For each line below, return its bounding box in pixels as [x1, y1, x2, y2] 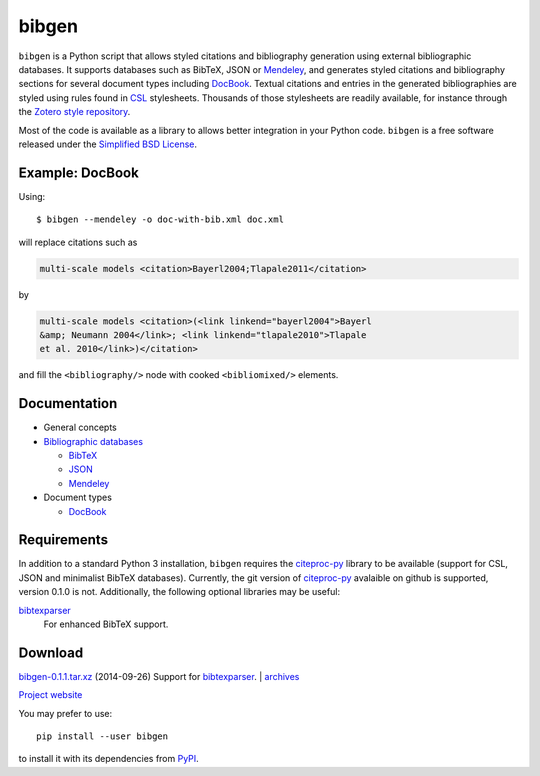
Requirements [18, 531, 109, 549]
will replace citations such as [18, 236, 138, 248]
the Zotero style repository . [18, 106, 131, 118]
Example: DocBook [18, 164, 139, 181]
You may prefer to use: [18, 707, 113, 719]
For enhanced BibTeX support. [43, 618, 169, 630]
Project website [18, 689, 83, 701]
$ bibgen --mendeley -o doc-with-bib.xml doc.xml [36, 214, 285, 225]
